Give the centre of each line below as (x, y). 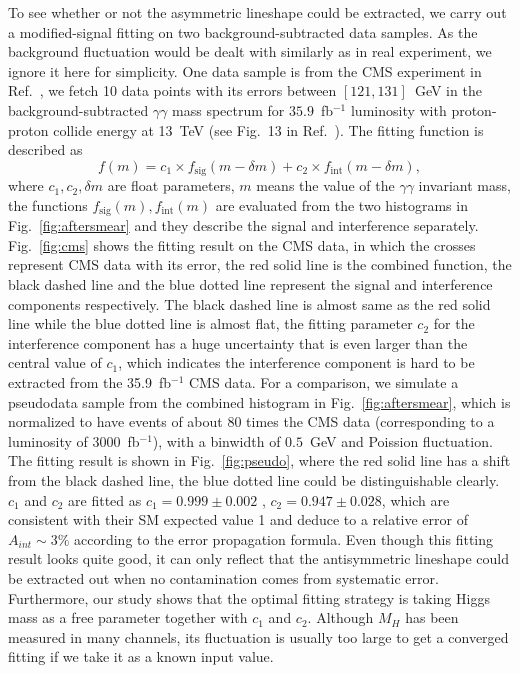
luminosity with (398, 109)
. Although (340, 617)
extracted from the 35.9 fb (90, 382)
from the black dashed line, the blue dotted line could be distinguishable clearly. (254, 479)
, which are (415, 499)
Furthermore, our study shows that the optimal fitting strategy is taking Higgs (249, 597)
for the (454, 323)
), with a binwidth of (216, 440)
